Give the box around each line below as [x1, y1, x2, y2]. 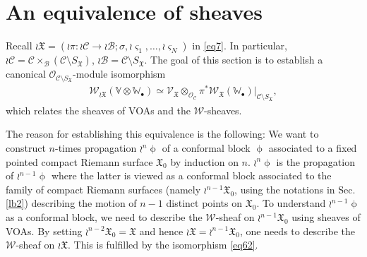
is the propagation [276, 154, 355, 169]
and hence [139, 223, 183, 238]
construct [6, 140, 46, 155]
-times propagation [54, 140, 137, 155]
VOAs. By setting [6, 223, 83, 238]
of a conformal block [162, 140, 251, 155]
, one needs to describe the [239, 223, 356, 238]
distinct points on [166, 196, 243, 210]
